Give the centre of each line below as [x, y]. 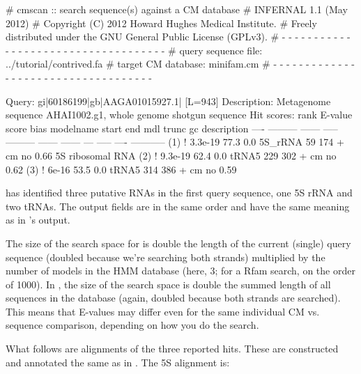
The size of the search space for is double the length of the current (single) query [178, 243]
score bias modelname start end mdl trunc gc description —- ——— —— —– [172, 128]
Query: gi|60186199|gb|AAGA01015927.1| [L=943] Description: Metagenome [168, 101]
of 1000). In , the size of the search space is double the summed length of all [168, 284]
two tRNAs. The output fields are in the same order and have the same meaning [178, 206]
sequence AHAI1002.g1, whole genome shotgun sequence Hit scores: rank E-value [179, 115]
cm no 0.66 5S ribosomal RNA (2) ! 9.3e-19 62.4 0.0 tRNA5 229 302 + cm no [171, 155]
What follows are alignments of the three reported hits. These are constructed [172, 349]
